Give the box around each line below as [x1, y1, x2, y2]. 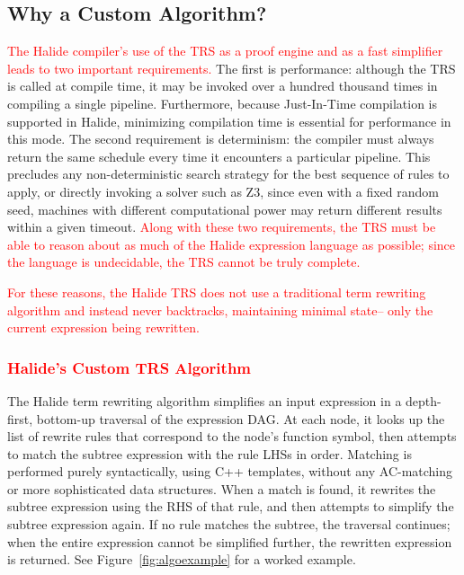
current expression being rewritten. [7, 318, 200, 337]
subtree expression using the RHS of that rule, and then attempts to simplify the [7, 497, 454, 516]
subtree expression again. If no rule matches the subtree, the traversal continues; [7, 515, 451, 534]
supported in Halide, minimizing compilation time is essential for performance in [7, 111, 451, 130]
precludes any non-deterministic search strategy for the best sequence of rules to [7, 164, 450, 183]
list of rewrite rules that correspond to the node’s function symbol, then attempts [7, 427, 457, 446]
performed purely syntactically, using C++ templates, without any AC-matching [7, 462, 453, 481]
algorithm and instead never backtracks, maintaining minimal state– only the [7, 300, 433, 319]
